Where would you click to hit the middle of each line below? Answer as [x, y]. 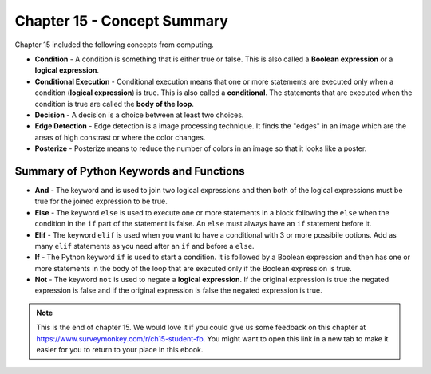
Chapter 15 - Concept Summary [122, 21]
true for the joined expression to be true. [101, 201]
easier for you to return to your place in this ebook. [120, 350]
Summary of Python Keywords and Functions [130, 171]
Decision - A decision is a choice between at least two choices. [139, 115]
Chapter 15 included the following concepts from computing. [115, 45]
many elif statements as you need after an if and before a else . [144, 246]
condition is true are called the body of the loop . [115, 104]
